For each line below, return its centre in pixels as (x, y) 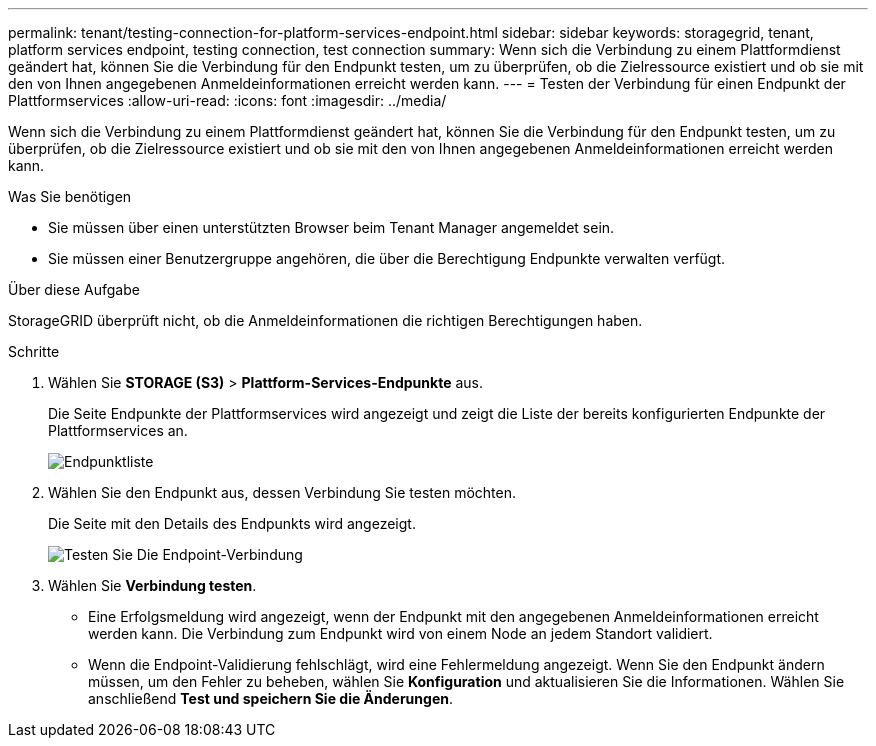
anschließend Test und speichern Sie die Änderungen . (270, 698)
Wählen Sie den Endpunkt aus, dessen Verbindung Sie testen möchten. (282, 492)
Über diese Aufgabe (74, 289)
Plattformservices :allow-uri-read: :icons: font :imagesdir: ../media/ (227, 100)
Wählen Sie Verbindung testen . (152, 585)
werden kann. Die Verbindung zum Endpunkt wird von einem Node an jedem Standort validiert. (400, 633)
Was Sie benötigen (70, 196)
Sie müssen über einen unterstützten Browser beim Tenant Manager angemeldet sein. (331, 227)
